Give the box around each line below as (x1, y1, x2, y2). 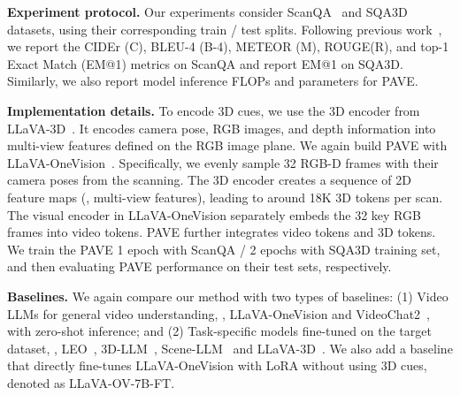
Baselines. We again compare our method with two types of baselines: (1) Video (7, 286, 448, 305)
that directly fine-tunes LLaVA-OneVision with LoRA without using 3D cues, (7, 356, 427, 375)
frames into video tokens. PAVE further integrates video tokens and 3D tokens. (7, 223, 436, 241)
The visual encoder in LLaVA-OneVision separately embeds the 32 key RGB (7, 205, 421, 224)
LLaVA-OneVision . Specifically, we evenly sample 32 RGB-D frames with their (7, 153, 439, 171)
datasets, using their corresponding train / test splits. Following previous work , (7, 19, 442, 38)
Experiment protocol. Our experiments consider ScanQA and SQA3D (7, 3, 408, 20)
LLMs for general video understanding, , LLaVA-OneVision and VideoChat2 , (7, 304, 430, 323)
